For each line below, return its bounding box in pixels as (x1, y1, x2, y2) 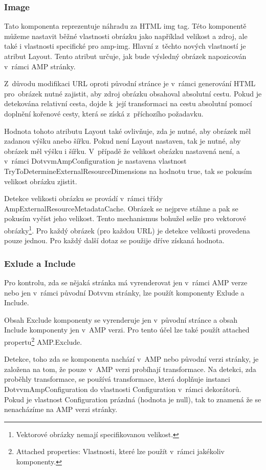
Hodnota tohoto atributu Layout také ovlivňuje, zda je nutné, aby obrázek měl (4, 125, 251, 136)
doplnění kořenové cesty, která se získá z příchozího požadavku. (4, 108, 204, 119)
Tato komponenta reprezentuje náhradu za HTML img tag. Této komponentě (4, 21, 247, 31)
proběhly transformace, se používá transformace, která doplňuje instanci (4, 374, 230, 384)
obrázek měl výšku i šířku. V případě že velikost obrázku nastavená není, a (4, 145, 240, 156)
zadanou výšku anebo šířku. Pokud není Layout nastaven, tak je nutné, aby (4, 135, 241, 146)
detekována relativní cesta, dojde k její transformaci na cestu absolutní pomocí (4, 98, 252, 109)
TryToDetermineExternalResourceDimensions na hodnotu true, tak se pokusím (4, 165, 252, 176)
